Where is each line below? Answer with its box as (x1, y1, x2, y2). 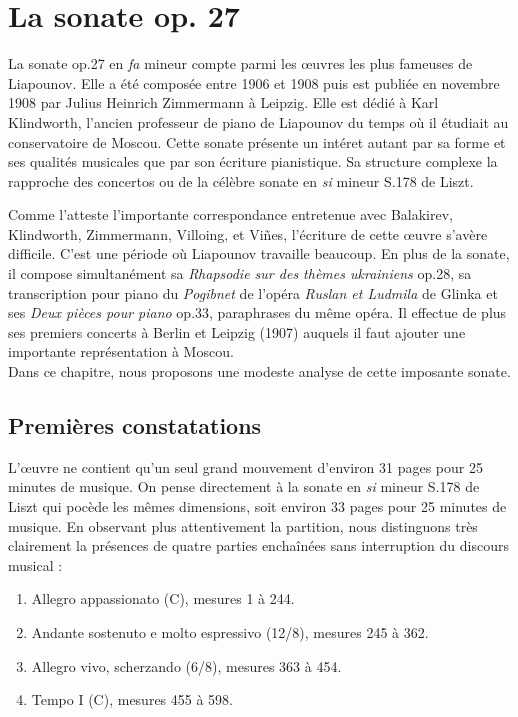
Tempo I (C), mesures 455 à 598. (31, 689, 234, 710)
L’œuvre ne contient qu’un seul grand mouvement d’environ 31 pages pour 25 (8, 456, 483, 477)
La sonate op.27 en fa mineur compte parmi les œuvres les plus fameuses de (8, 53, 473, 74)
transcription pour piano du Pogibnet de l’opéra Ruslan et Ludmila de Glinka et (8, 282, 498, 303)
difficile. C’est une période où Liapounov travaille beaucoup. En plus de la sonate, (8, 243, 510, 264)
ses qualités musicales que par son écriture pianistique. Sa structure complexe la (8, 151, 498, 172)
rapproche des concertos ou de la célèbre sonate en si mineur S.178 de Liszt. (8, 170, 474, 191)
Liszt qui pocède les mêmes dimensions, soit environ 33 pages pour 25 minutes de (8, 496, 507, 517)
